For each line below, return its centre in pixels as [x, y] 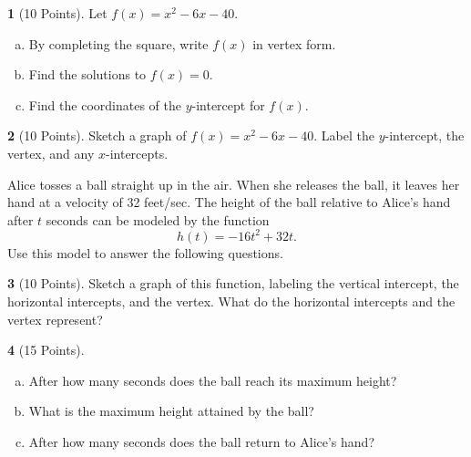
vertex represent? [55, 319]
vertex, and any [51, 153]
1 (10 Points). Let [57, 13]
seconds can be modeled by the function [158, 219]
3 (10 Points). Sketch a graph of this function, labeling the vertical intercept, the [233, 283]
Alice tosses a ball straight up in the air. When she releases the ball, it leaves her [234, 184]
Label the [348, 135]
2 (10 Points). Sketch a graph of [97, 135]
